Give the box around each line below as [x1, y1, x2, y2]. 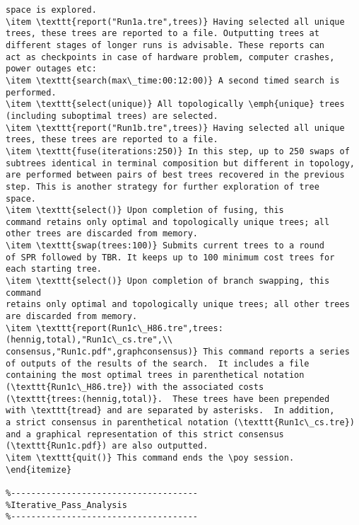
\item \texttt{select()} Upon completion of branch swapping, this [6, 276, 330, 287]
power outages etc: [6, 64, 97, 74]
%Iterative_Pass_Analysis [6, 500, 127, 510]
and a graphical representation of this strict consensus [6, 429, 284, 439]
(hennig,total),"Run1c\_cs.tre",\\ [6, 335, 173, 345]
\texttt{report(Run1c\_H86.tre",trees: [35, 323, 223, 333]
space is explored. [6, 5, 97, 15]
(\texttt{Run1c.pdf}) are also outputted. [6, 441, 208, 451]
